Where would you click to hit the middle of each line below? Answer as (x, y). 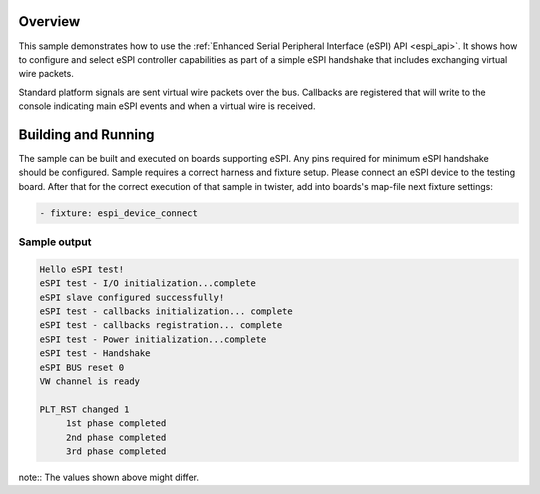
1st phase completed (116, 423)
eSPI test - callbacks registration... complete (161, 325)
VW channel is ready (89, 381)
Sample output (55, 242)
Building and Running (86, 134)
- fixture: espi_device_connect (119, 213)
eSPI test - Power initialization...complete (153, 339)
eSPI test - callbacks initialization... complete (166, 311)
